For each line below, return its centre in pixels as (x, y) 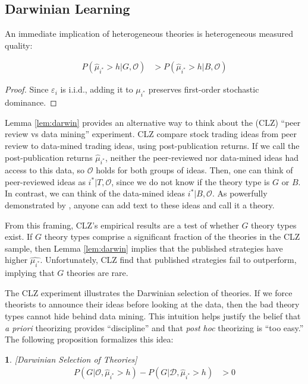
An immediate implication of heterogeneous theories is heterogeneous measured (149, 34)
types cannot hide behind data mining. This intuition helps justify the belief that (153, 315)
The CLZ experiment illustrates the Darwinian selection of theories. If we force (149, 292)
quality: (19, 45)
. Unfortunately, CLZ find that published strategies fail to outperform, (168, 260)
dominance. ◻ (31, 102)
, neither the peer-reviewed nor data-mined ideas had (202, 157)
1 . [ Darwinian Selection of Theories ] (71, 359)
